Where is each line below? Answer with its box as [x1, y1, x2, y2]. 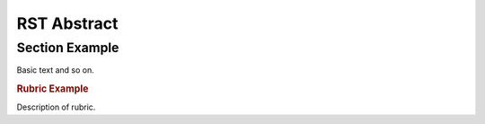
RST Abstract [16, 13, 119, 33]
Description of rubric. [16, 102, 96, 112]
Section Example [16, 40, 119, 56]
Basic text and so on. [16, 65, 94, 75]
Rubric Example [16, 83, 89, 95]
